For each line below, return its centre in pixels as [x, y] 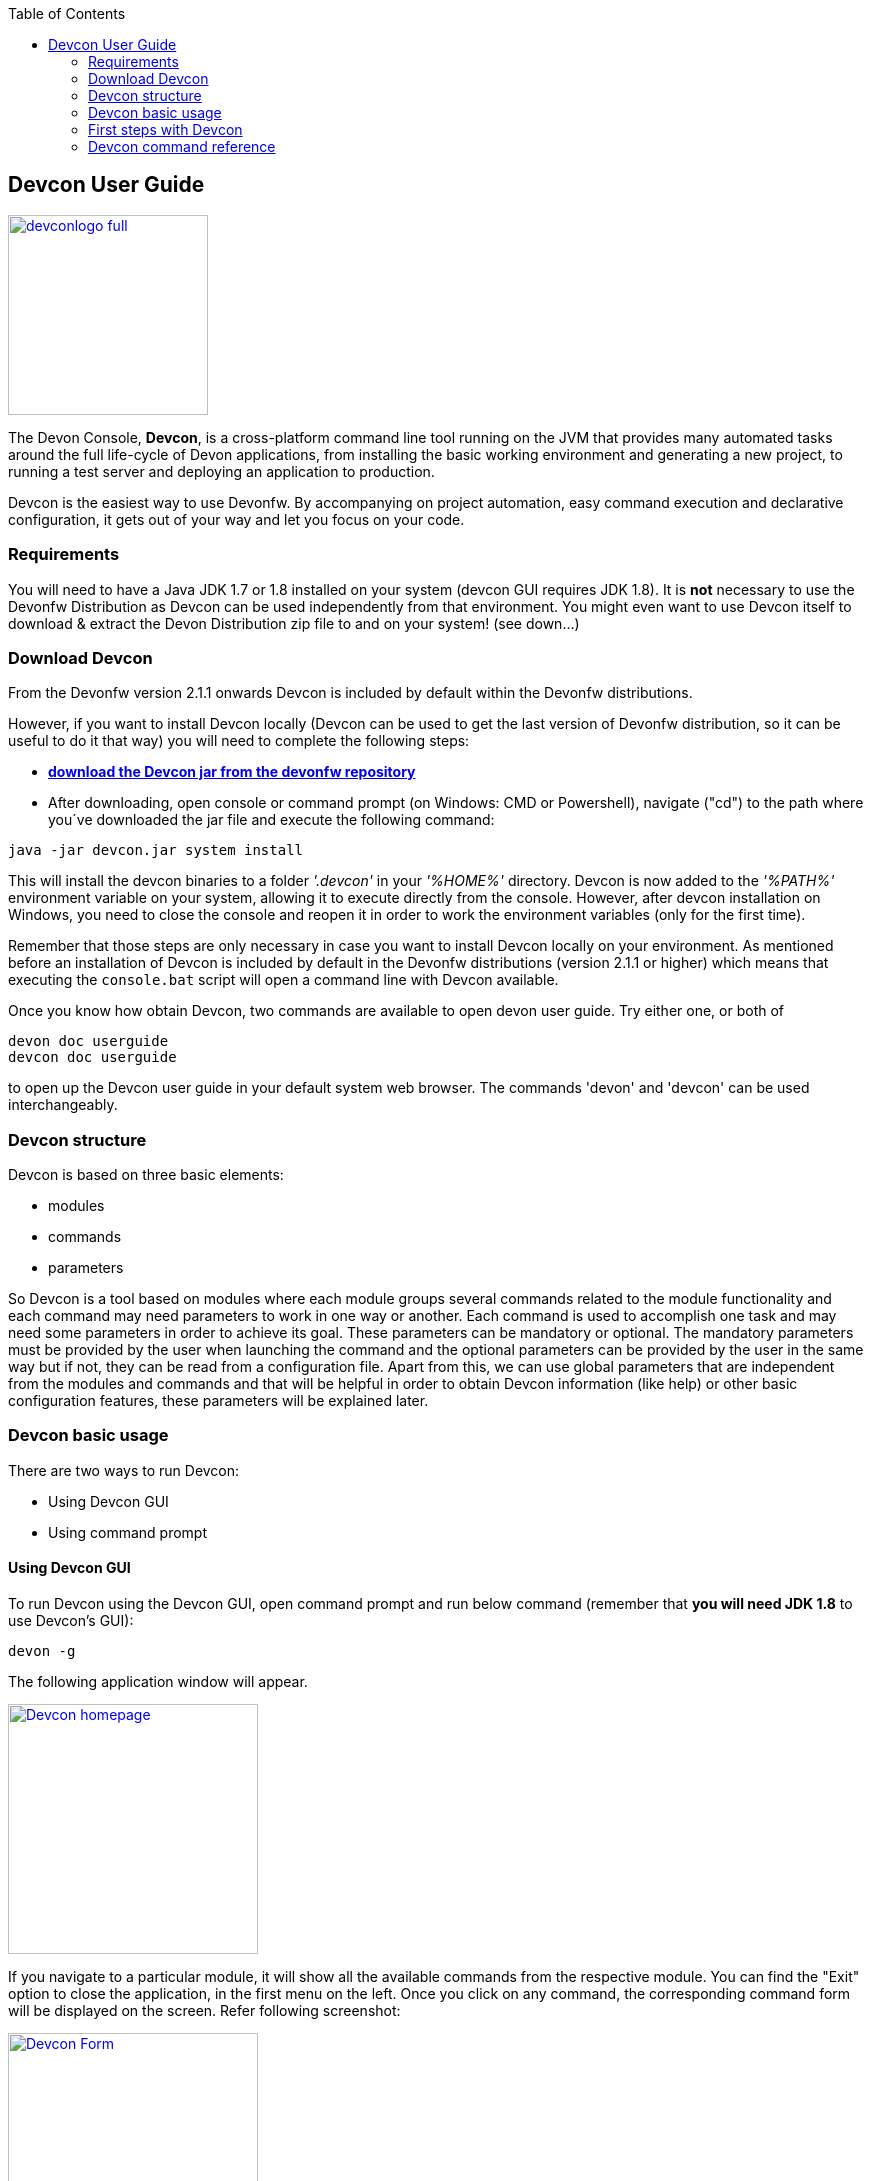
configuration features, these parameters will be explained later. [218, 1401]
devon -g [42, 1651]
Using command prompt [127, 1532]
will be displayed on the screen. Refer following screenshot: [204, 2011]
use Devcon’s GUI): [71, 1621]
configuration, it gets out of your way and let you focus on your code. [236, 519]
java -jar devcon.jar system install [156, 850]
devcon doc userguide [92, 1057]
